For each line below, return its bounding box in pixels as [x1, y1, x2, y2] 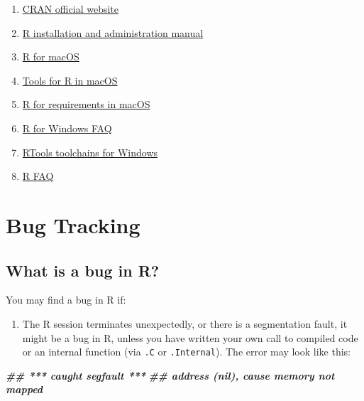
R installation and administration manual [22, 25, 204, 40]
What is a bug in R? [6, 259, 160, 281]
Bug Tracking [6, 210, 140, 239]
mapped [6, 382, 43, 397]
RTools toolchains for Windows [22, 144, 158, 159]
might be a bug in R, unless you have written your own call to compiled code [22, 330, 358, 345]
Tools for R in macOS [22, 73, 118, 87]
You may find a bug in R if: [6, 292, 126, 307]
